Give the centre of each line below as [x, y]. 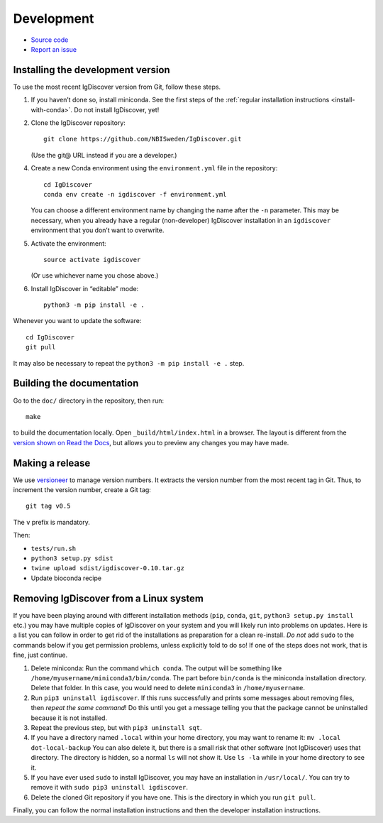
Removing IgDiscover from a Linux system [108, 598]
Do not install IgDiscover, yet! [116, 109]
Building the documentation [76, 383]
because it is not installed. [69, 718]
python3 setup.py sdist [72, 558]
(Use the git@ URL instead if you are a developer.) [104, 155]
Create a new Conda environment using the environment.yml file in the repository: [154, 168]
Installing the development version [91, 70]
